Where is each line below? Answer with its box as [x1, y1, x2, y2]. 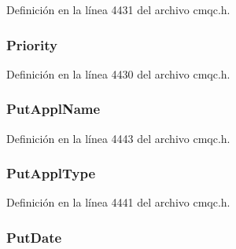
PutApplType [6, 163, 96, 183]
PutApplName [6, 99, 101, 119]
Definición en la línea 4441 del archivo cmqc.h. [6, 194, 230, 211]
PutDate [6, 227, 62, 247]
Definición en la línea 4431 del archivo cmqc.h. [6, 2, 230, 17]
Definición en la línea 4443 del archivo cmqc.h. [6, 130, 230, 146]
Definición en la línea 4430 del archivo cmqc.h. [6, 65, 230, 82]
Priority [6, 35, 57, 54]
